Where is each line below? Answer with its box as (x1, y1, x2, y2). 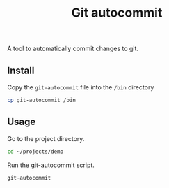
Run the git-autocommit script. (7, 161, 95, 169)
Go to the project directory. (7, 134, 85, 143)
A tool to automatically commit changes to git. (7, 44, 139, 53)
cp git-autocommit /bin (7, 96, 77, 103)
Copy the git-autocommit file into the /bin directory (7, 83, 154, 92)
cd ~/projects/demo (7, 148, 64, 155)
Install (7, 64, 35, 76)
